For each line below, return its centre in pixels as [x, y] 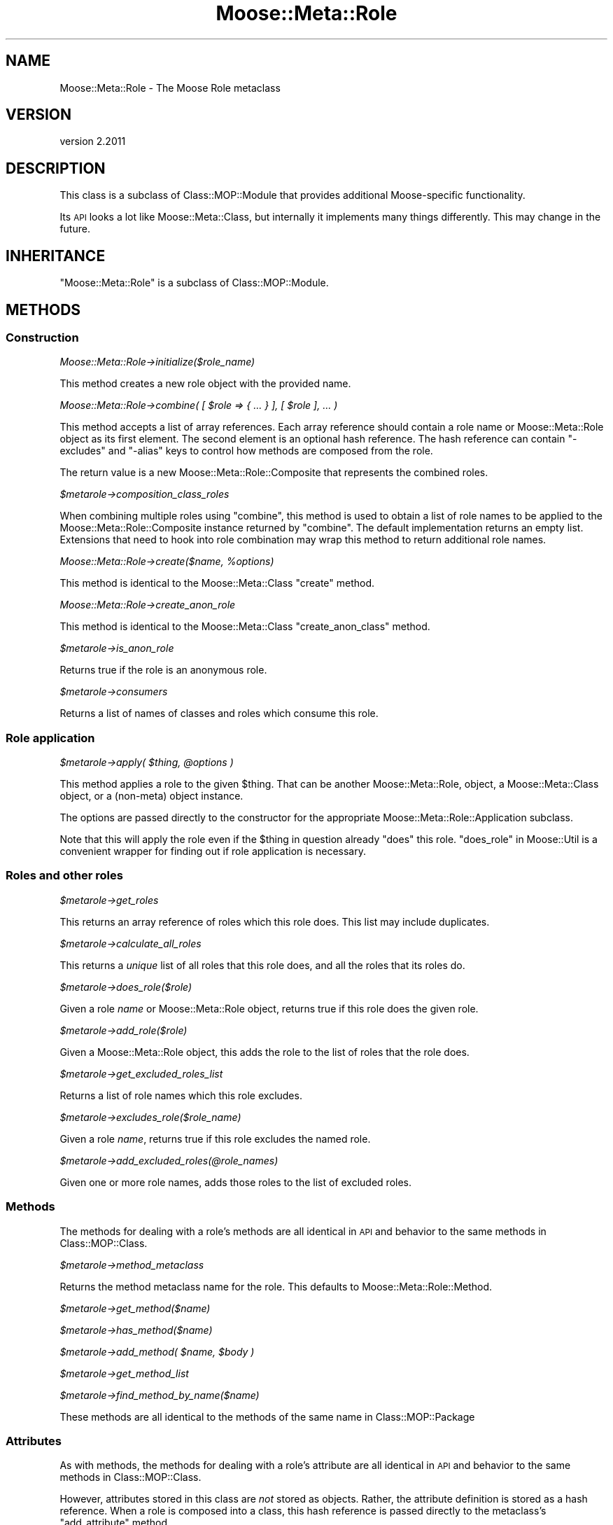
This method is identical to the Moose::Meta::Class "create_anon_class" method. [245, 627]
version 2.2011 [93, 141]
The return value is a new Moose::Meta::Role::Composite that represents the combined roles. [274, 473]
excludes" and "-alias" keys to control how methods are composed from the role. [246, 451]
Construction [42, 337]
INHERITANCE [56, 256]
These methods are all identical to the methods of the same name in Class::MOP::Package [267, 1416]
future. [75, 229]
